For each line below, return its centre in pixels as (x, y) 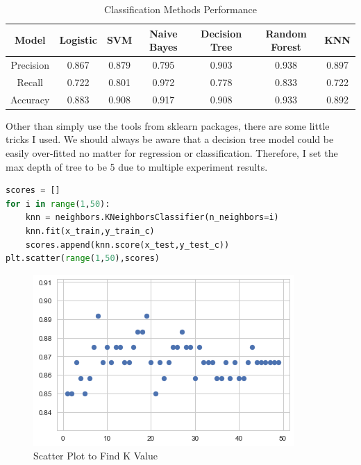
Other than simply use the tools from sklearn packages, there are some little (168, 125)
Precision (30, 65)
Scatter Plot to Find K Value (95, 456)
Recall (30, 82)
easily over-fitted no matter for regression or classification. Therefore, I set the (172, 153)
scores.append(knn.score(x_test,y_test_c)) (127, 245)
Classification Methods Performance (180, 9)
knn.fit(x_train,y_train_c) (90, 231)
